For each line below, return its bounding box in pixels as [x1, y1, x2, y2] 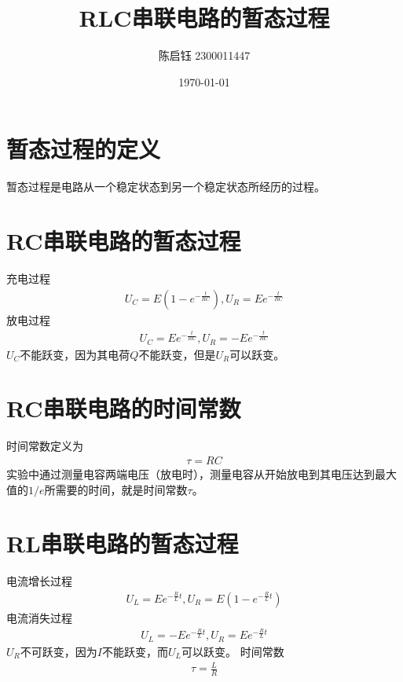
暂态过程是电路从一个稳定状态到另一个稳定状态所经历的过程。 [6, 178, 325, 195]
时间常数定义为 [6, 438, 83, 454]
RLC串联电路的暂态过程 [79, 2, 330, 34]
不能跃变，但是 [138, 346, 216, 362]
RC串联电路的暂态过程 [6, 225, 241, 257]
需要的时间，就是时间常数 [55, 481, 188, 497]
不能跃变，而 [101, 643, 168, 659]
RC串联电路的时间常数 [6, 392, 241, 424]
